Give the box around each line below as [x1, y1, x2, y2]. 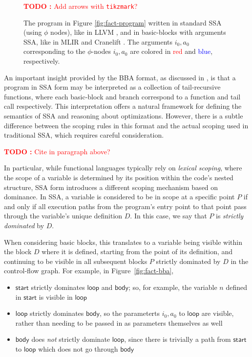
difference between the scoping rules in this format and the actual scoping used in [4, 120, 249, 130]
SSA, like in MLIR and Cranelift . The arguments [23, 36, 173, 47]
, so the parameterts [99, 308, 160, 318]
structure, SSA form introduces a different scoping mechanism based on [4, 182, 218, 192]
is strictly [215, 211, 244, 221]
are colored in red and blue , [130, 46, 213, 56]
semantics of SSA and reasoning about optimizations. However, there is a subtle [4, 111, 243, 120]
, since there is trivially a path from [124, 334, 231, 344]
